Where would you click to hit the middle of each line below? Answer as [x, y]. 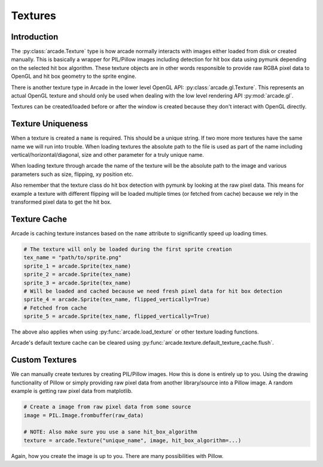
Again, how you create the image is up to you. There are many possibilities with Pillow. [117, 456]
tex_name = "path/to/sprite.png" [73, 258]
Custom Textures [44, 360]
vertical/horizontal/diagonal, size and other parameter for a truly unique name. [108, 155]
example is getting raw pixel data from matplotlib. [72, 391]
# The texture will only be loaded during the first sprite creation [128, 249]
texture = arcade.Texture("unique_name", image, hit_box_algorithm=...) [132, 440]
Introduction [35, 37]
